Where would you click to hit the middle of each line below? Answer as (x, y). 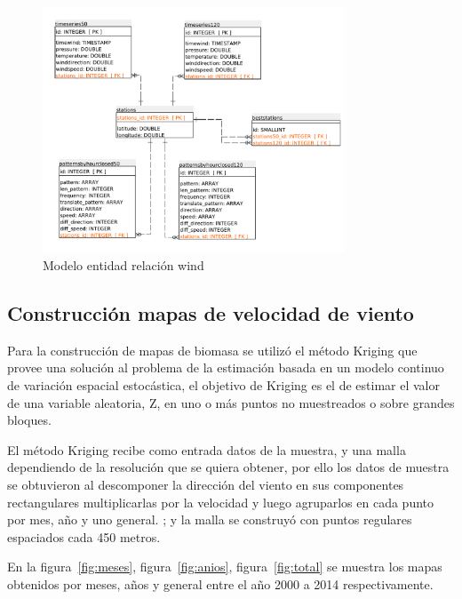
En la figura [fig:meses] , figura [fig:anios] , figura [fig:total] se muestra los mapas (225, 567)
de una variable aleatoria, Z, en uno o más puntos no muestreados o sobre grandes (231, 402)
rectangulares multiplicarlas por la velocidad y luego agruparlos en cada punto (221, 502)
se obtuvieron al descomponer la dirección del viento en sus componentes (206, 484)
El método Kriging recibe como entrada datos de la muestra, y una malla (207, 449)
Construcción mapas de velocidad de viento (211, 312)
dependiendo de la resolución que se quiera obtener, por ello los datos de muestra (228, 467)
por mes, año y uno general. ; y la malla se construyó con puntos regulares (210, 519)
